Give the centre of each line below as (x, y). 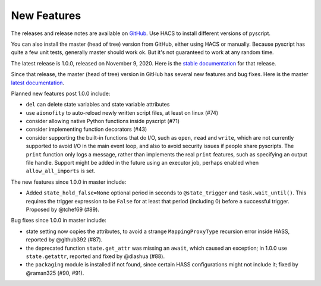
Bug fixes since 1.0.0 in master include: (59, 221)
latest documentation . (38, 83)
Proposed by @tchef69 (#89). (62, 209)
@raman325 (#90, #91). (55, 273)
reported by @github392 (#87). (64, 240)
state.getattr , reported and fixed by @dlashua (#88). (95, 256)
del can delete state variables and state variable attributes (98, 105)
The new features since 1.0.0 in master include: (69, 182)
